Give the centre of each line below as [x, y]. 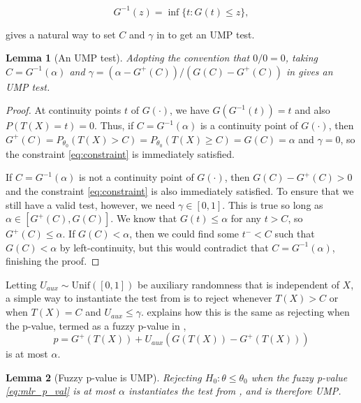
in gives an [310, 71]
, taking [301, 58]
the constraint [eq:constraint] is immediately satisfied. [120, 153]
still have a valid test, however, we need [90, 204]
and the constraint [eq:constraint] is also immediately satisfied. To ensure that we [180, 190]
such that [295, 234]
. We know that [144, 218]
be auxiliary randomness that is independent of [238, 284]
